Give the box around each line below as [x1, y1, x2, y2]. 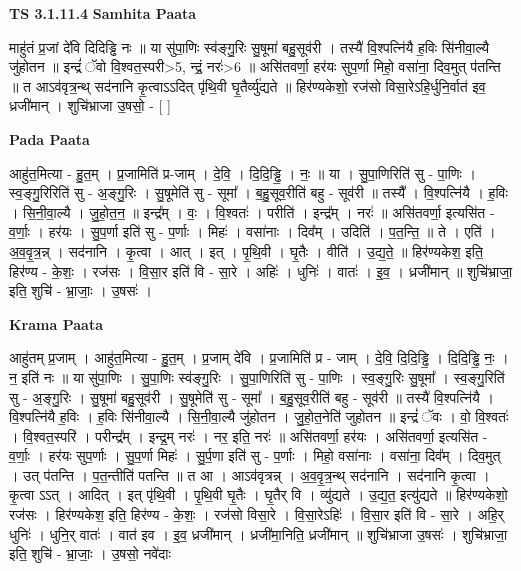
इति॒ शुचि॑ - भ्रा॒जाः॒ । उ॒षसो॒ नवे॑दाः [9, 543, 171, 564]
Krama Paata [9, 313, 103, 334]
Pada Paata [9, 128, 90, 149]
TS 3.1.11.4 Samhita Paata [9, 3, 197, 23]
